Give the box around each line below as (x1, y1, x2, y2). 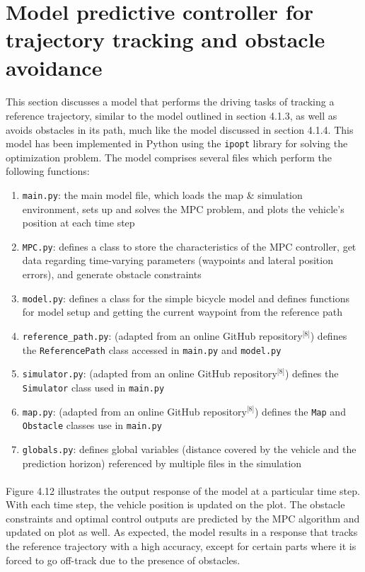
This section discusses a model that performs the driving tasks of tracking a (6, 94, 335, 109)
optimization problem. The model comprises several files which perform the (6, 149, 332, 164)
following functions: (6, 164, 90, 178)
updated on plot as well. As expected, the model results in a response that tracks (6, 525, 358, 539)
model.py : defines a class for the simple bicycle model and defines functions (22, 290, 349, 305)
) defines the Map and (255, 404, 346, 418)
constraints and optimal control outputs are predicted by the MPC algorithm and (6, 510, 360, 525)
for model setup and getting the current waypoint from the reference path (22, 304, 343, 319)
